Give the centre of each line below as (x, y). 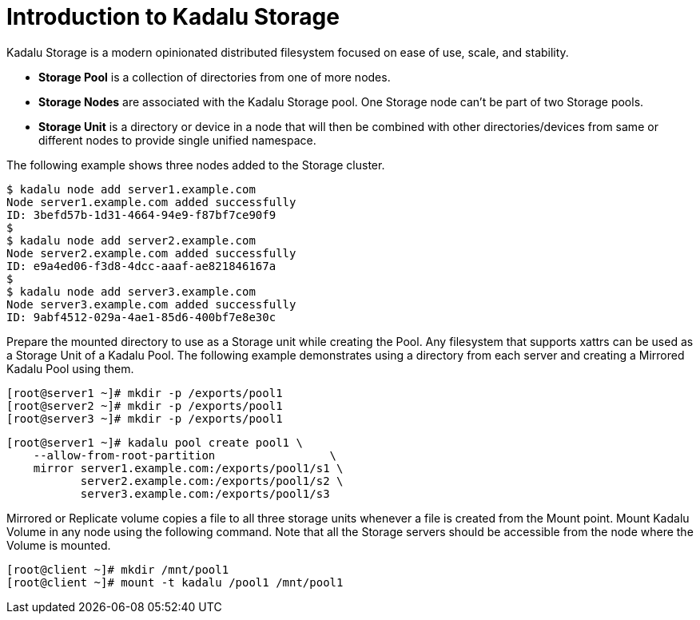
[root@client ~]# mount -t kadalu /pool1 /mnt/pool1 (175, 582)
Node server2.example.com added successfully (151, 253)
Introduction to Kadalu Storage (173, 17)
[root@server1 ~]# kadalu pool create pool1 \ (155, 442)
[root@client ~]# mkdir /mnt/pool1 (118, 569)
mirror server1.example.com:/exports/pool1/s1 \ (188, 468)
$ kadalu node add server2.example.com (131, 240)
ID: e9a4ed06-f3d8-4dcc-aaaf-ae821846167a (141, 266)
